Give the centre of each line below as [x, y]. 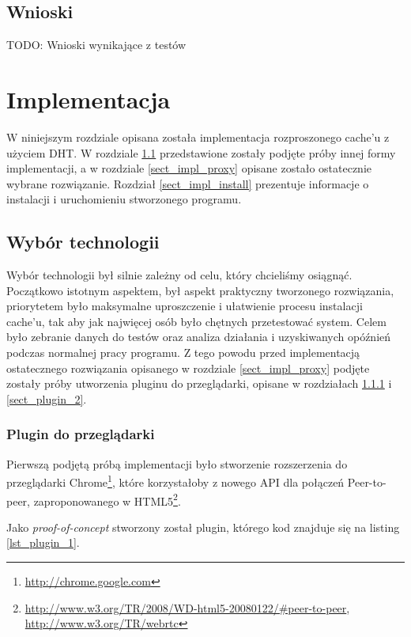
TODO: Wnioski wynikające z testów [96, 45]
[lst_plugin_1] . [43, 542]
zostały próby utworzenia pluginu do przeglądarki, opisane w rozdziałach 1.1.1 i [199, 383]
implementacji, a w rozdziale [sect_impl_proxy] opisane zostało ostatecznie [189, 168]
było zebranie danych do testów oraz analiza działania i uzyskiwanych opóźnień [199, 337]
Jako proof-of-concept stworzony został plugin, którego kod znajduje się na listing [203, 527]
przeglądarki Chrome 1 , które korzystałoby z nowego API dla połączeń [175, 481]
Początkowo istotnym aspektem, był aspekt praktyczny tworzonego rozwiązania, [200, 290]
